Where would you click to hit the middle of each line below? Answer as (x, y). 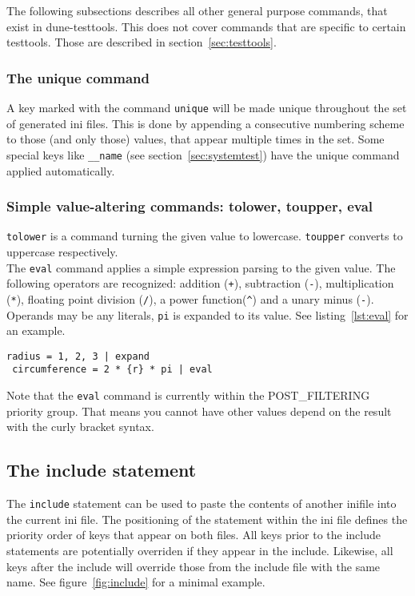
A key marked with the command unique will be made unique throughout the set (207, 107)
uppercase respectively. (62, 251)
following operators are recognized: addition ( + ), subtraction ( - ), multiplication (200, 283)
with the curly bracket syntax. (80, 427)
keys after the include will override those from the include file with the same (194, 566)
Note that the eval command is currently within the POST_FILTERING (188, 395)
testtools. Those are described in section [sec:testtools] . (142, 42)
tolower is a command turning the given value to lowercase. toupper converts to (205, 236)
